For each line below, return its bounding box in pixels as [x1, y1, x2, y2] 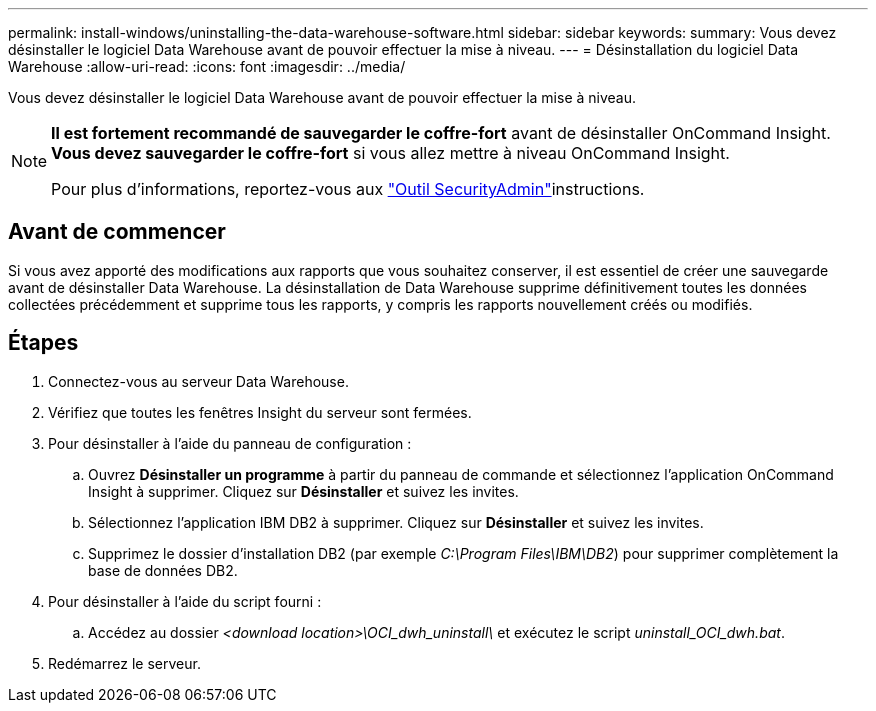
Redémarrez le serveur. [48, 654, 201, 672]
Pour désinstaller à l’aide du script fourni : [48, 592, 322, 610]
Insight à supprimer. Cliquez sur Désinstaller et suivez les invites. [88, 482, 519, 500]
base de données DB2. [88, 561, 238, 579]
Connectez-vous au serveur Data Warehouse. [48, 372, 349, 390]
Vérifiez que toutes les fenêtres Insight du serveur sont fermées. [48, 403, 472, 421]
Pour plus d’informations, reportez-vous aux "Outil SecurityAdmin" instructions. [51, 179, 645, 199]
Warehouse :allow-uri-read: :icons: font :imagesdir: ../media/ [8, 58, 406, 75]
